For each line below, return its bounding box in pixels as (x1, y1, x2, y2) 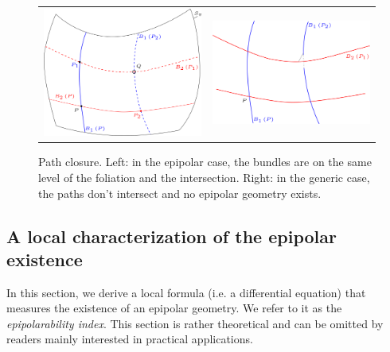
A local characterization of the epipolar (6, 223, 337, 248)
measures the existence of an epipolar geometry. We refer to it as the (6, 300, 342, 316)
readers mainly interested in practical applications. (6, 331, 253, 347)
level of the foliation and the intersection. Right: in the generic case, (38, 168, 370, 185)
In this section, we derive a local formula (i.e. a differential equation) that (6, 284, 366, 300)
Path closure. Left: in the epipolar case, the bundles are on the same (38, 153, 372, 170)
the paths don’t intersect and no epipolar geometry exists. (38, 184, 322, 201)
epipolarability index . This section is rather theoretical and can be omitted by (6, 315, 384, 331)
